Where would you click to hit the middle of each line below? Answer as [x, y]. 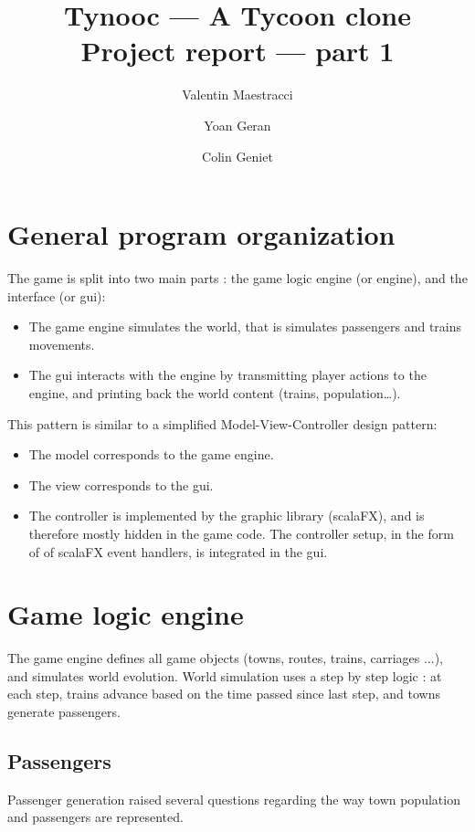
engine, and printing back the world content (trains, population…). [215, 393]
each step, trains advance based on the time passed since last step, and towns [224, 694]
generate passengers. [64, 712]
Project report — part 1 [237, 51]
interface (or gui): [57, 295]
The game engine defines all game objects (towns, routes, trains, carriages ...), [225, 658]
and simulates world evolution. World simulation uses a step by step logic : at [225, 675]
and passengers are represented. [95, 817]
